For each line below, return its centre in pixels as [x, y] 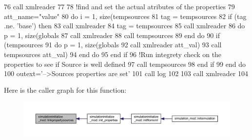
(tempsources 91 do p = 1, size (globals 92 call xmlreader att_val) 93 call [113, 45]
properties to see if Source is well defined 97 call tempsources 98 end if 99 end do [125, 64]
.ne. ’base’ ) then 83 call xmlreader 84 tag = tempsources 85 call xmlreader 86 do [125, 26]
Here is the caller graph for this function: [65, 90]
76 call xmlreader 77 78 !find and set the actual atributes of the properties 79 [119, 6]
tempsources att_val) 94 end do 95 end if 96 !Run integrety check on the [113, 54]
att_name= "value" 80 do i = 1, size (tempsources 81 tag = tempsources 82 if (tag [125, 16]
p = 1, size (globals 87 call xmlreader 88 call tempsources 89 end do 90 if [112, 35]
